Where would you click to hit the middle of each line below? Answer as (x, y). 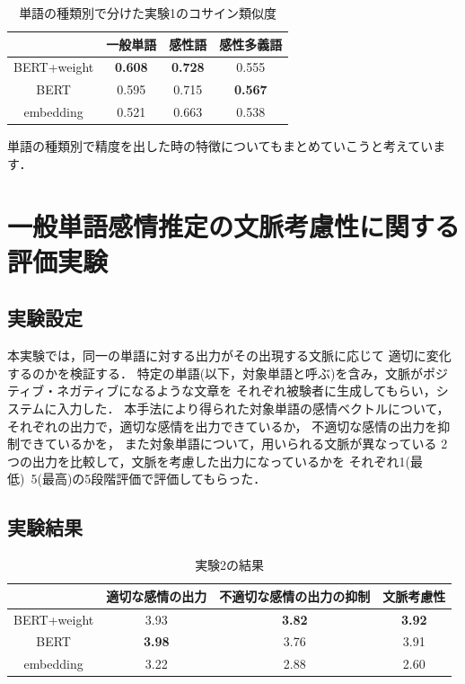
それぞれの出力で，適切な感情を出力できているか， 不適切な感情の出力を (223, 426)
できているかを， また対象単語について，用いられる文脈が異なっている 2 (233, 444)
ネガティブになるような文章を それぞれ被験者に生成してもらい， (246, 391)
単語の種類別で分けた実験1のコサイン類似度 (148, 13)
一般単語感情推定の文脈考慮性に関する (234, 225)
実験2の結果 (230, 565)
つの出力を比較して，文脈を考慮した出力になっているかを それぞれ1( (209, 461)
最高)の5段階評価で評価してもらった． (154, 479)
